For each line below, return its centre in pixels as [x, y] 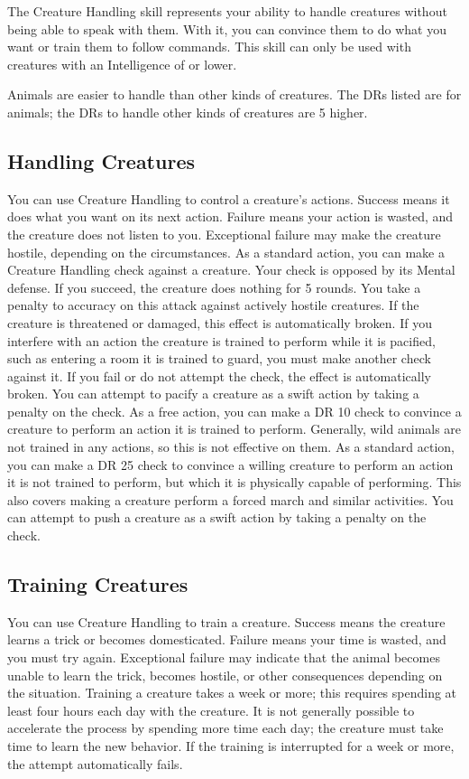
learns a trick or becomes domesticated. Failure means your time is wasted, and [227, 639]
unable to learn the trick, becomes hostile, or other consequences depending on [225, 675]
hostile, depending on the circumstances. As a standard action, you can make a [226, 252]
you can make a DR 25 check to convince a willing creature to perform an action [230, 464]
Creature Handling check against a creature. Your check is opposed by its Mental [231, 270]
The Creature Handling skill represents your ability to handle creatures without [227, 11]
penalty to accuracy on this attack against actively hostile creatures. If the [213, 305]
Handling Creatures [101, 160]
